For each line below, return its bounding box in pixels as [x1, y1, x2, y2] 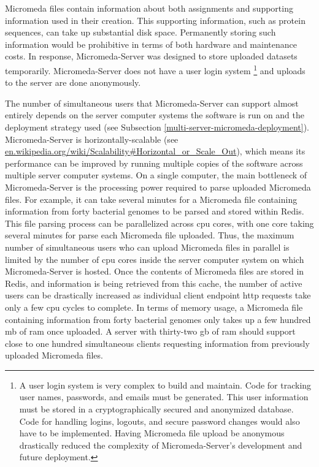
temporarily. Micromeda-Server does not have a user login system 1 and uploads [5, 62, 306, 77]
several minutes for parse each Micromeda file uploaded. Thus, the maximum [5, 229, 294, 241]
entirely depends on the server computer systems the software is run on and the [5, 108, 305, 121]
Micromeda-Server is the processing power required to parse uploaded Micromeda [5, 180, 311, 193]
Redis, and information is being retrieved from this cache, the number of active [5, 276, 302, 289]
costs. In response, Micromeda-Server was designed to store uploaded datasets [5, 50, 298, 63]
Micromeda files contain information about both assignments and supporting [5, 2, 293, 14]
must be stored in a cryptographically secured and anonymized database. [19, 403, 294, 416]
